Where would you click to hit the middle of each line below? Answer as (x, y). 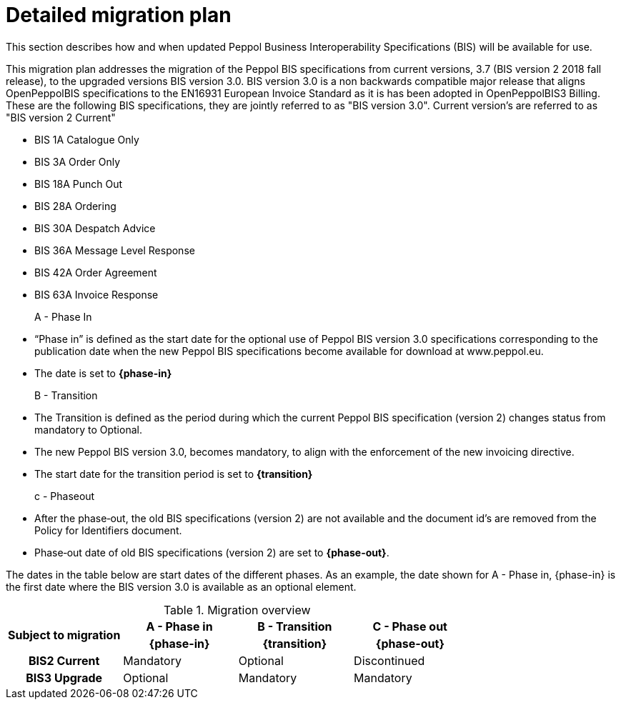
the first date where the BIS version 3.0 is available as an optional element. (181, 586)
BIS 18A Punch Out (79, 184)
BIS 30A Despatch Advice (95, 228)
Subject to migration (64, 635)
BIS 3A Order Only (78, 161)
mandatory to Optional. (88, 429)
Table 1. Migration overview (237, 610)
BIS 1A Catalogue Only (87, 139)
